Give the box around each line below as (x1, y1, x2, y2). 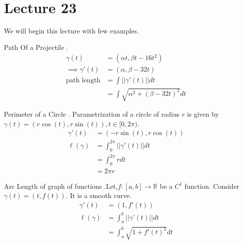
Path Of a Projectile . (4, 42, 68, 52)
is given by (187, 108, 219, 119)
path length (66, 77, 100, 84)
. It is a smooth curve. (65, 190, 132, 200)
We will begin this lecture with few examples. (4, 26, 139, 36)
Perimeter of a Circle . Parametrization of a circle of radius (4, 108, 180, 119)
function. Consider (184, 181, 240, 191)
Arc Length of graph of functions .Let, (4, 181, 118, 191)
